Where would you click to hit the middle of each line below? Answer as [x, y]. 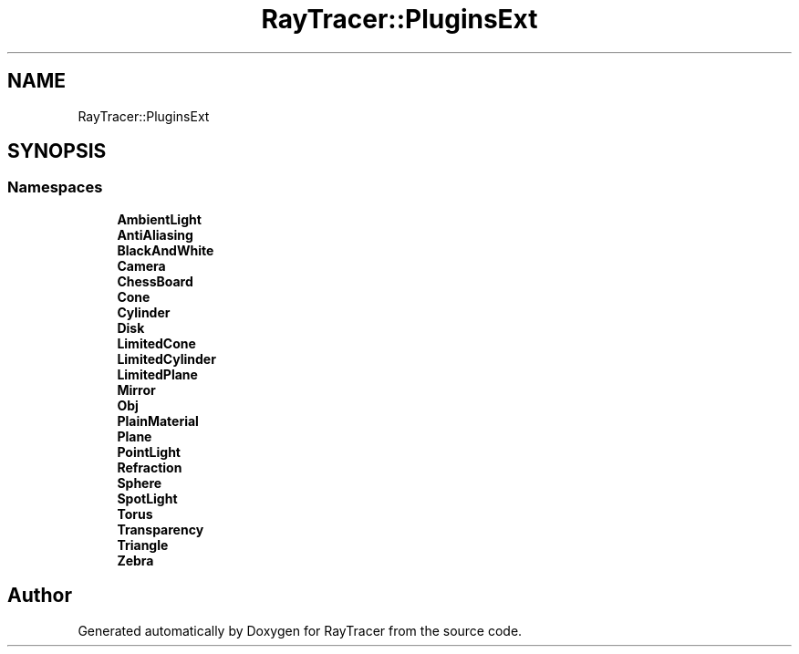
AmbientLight [159, 219]
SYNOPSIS [57, 151]
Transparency [161, 529]
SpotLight [147, 498]
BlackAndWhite [166, 250]
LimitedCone [156, 343]
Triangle [143, 545]
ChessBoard [155, 281]
